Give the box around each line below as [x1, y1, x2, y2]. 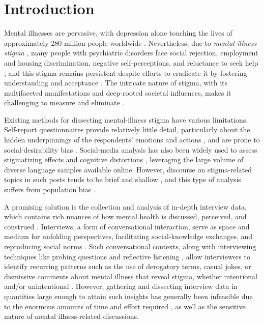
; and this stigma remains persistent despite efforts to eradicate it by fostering [4, 67, 247, 78]
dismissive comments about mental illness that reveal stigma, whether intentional [4, 271, 257, 281]
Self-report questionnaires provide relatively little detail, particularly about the [4, 124, 250, 135]
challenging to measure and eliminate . [4, 97, 125, 108]
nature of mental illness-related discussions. [4, 311, 139, 321]
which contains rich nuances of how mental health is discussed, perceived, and [4, 211, 247, 222]
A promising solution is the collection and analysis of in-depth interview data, [4, 201, 247, 212]
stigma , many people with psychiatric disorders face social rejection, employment [4, 47, 258, 58]
